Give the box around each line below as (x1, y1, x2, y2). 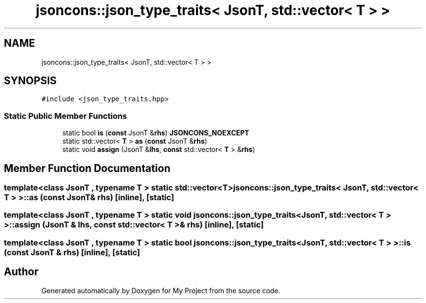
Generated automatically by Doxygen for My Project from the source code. (41, 286, 281, 295)
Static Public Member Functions (4, 111, 127, 121)
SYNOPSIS (4, 75, 57, 87)
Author (4, 265, 38, 278)
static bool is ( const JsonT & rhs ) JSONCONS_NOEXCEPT (62, 129, 249, 137)
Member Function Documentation (4, 162, 171, 174)
